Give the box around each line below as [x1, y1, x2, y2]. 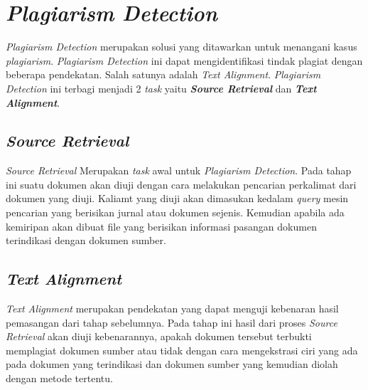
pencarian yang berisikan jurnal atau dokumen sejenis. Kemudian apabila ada [6, 205, 345, 220]
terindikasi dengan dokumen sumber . [6, 233, 166, 248]
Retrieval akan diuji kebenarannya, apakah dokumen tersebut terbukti [6, 329, 312, 344]
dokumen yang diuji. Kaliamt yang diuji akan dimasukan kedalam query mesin [6, 191, 349, 206]
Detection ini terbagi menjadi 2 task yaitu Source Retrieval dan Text [6, 80, 317, 95]
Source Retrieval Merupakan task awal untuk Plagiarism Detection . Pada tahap [6, 163, 352, 178]
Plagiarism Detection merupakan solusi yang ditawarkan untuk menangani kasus [6, 39, 357, 54]
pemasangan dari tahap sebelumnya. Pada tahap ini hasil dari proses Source [6, 315, 337, 330]
